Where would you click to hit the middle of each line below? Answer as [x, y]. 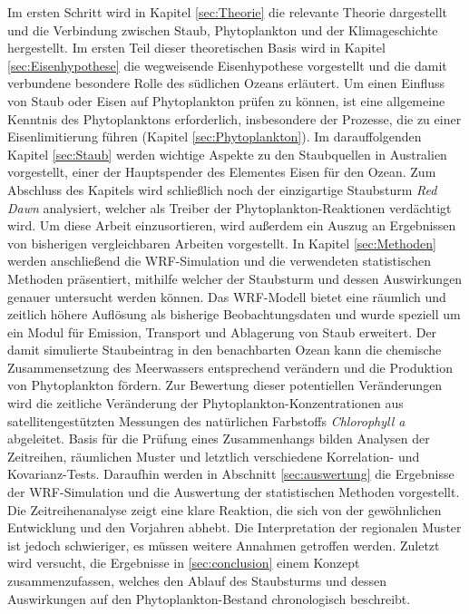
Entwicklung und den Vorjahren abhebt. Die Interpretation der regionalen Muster [234, 527]
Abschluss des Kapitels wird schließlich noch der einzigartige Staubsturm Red [222, 189]
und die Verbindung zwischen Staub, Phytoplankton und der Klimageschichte [223, 29]
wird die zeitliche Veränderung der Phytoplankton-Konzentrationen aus [205, 403]
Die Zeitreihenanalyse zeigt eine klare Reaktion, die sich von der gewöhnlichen [225, 509]
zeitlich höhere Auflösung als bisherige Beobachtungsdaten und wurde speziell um [234, 314]
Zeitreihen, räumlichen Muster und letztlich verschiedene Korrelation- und [214, 456]
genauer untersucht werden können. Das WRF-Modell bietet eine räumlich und [227, 296]
